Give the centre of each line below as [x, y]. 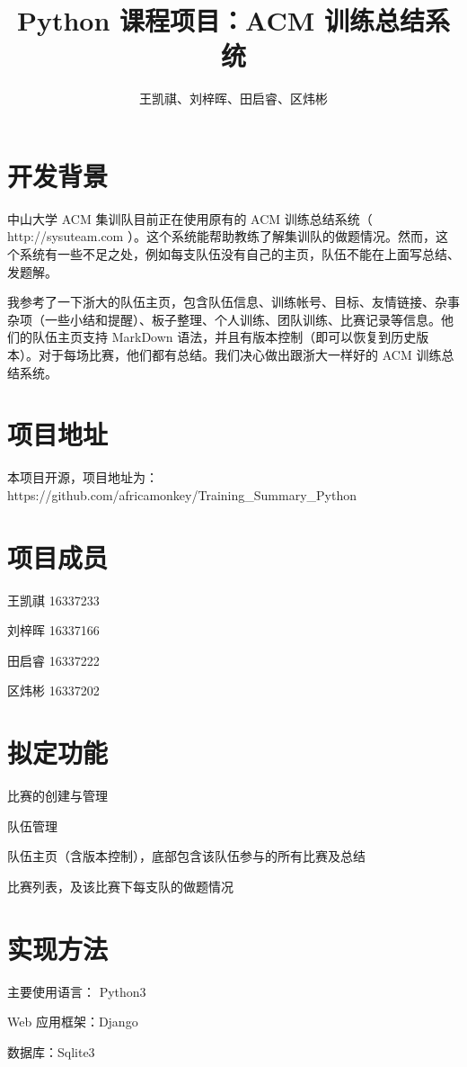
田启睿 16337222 [53, 660]
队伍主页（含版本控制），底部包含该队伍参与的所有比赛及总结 [186, 856]
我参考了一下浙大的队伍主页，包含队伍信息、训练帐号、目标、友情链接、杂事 [233, 302]
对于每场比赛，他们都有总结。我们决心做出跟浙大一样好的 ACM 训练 [240, 354]
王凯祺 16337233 [53, 600]
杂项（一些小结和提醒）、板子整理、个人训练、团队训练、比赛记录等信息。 [224, 319]
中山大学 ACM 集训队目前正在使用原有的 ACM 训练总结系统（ [190, 218]
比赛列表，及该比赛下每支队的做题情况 [120, 886]
